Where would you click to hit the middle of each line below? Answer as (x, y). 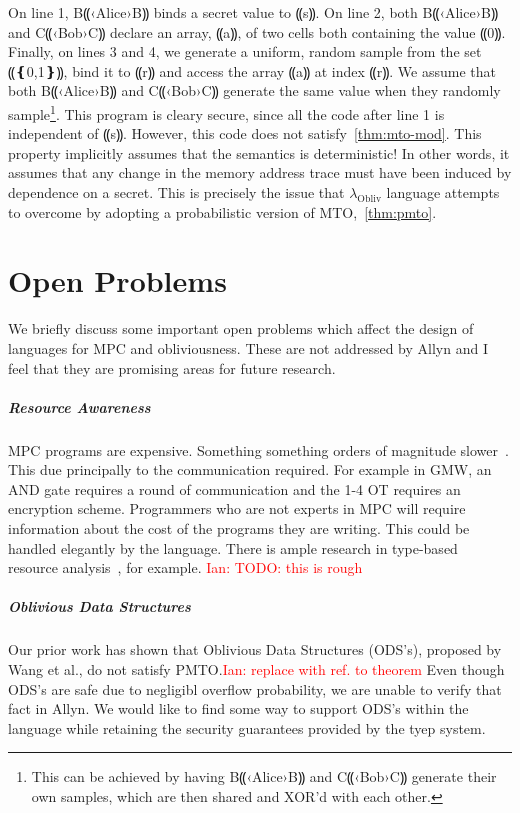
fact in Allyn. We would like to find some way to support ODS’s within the (238, 708)
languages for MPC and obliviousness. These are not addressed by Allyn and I (248, 347)
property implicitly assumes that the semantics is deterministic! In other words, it (259, 152)
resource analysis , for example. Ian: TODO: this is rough (185, 567)
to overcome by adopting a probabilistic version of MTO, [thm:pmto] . (222, 211)
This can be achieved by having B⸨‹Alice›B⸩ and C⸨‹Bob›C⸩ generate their (264, 776)
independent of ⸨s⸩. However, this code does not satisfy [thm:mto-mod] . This (245, 133)
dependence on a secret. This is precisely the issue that (176, 192)
